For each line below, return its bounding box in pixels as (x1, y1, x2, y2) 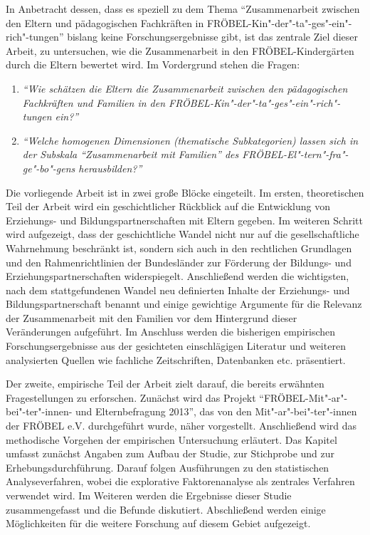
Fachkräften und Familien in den (22, 95, 166, 110)
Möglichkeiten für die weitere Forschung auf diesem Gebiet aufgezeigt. (6, 516, 311, 531)
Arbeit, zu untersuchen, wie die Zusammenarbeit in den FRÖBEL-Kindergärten (6, 43, 354, 58)
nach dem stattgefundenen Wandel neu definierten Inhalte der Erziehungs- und (6, 282, 350, 297)
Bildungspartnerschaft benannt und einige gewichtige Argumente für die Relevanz (6, 296, 362, 311)
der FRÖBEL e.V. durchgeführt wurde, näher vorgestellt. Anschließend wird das (6, 418, 357, 433)
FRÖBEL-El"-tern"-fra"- (242, 147, 349, 162)
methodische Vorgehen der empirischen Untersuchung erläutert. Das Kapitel (6, 432, 337, 447)
